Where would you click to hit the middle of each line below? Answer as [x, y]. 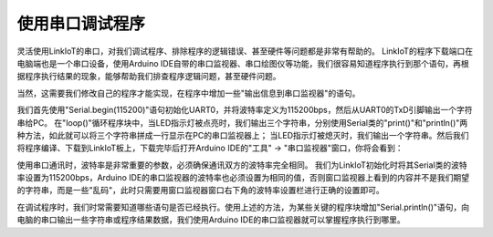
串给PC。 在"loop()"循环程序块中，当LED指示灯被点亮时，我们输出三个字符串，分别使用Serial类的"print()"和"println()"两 [242, 122]
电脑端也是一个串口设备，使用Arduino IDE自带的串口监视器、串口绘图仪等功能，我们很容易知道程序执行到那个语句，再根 [243, 63]
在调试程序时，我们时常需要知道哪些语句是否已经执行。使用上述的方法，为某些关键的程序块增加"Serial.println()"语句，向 [243, 207]
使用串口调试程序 [81, 24]
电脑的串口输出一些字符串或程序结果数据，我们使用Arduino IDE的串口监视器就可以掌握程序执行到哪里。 [211, 220]
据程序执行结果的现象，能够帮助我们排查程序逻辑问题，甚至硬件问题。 [149, 77]
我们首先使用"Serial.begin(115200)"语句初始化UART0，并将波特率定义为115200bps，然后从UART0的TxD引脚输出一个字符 [245, 110]
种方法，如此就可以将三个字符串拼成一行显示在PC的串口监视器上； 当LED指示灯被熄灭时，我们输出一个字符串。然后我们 [243, 135]
